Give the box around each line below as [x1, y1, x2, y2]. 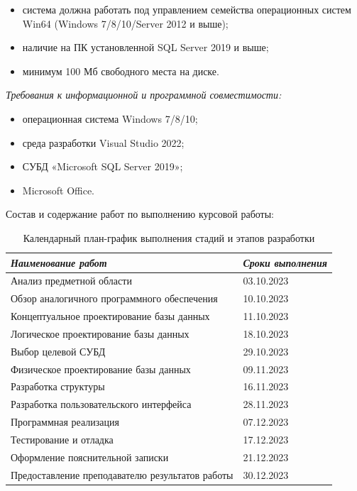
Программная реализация [11, 414, 119, 429]
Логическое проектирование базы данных [11, 326, 190, 341]
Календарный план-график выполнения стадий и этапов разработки [23, 230, 315, 245]
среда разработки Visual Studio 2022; [22, 135, 185, 150]
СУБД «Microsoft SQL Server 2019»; [22, 159, 183, 174]
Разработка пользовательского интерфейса [11, 397, 192, 412]
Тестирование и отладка [11, 431, 114, 446]
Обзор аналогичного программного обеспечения [11, 291, 218, 306]
